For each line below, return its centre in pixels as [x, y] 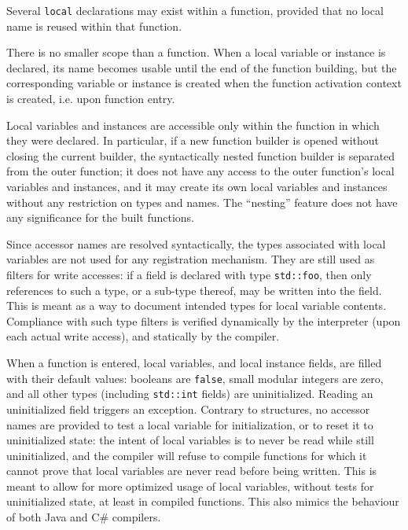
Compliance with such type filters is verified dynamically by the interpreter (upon [204, 320]
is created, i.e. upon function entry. [91, 99]
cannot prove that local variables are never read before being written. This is [192, 471]
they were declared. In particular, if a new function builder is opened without [193, 140]
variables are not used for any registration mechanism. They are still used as [191, 259]
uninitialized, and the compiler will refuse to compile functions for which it [187, 455]
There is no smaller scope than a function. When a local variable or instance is [196, 52]
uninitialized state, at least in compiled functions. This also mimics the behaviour [203, 501]
